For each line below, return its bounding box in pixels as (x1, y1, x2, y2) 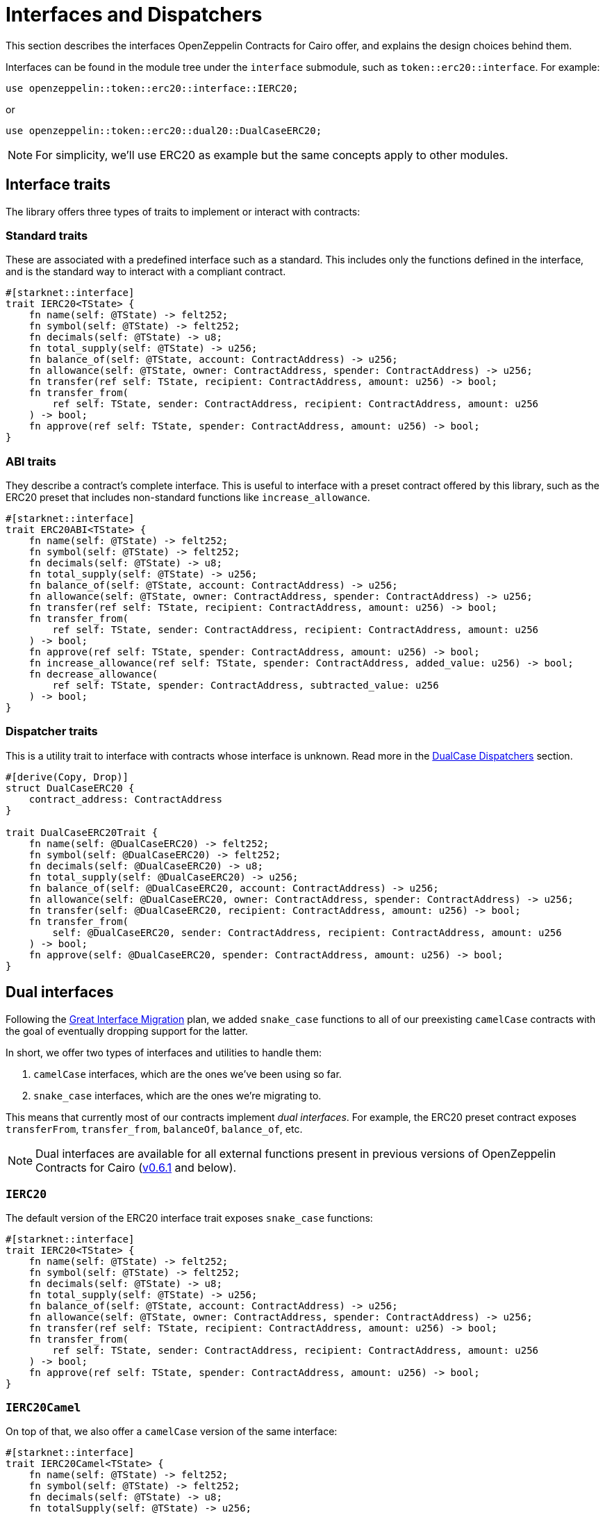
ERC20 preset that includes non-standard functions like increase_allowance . (6, 491, 370, 504)
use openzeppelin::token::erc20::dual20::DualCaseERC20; (6, 124, 322, 136)
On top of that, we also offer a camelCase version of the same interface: (6, 1425, 338, 1438)
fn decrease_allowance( (28, 669, 158, 680)
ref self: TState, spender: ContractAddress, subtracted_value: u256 (52, 680, 439, 691)
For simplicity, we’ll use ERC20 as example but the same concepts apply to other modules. (35, 147, 508, 162)
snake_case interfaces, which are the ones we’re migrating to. (33, 1089, 322, 1102)
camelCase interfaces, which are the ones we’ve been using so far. (33, 1067, 342, 1080)
